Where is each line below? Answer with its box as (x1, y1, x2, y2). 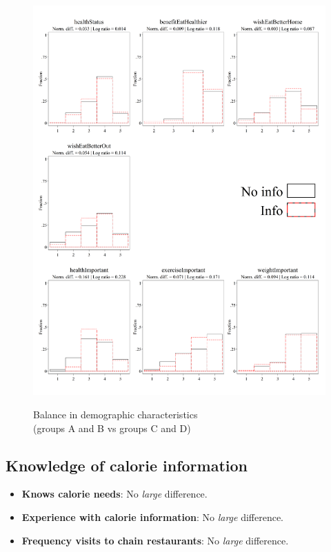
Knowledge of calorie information (6, 454, 248, 476)
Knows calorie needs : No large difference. (21, 487, 208, 501)
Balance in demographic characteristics (33, 407, 198, 421)
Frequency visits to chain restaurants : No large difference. (21, 533, 289, 547)
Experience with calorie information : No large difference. (21, 509, 284, 524)
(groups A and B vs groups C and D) (33, 420, 191, 435)
